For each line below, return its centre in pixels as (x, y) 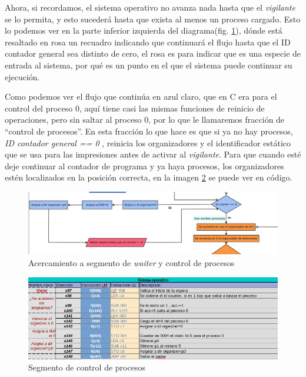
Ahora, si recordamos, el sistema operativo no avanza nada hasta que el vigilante (150, 7)
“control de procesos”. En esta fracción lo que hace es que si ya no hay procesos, (149, 131)
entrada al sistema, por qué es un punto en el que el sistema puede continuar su (149, 65)
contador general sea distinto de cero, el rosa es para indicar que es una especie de (153, 53)
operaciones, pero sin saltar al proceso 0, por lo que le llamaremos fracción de (145, 119)
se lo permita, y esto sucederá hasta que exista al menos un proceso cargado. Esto (153, 19)
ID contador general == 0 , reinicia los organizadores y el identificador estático (148, 142)
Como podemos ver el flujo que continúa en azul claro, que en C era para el (141, 96)
